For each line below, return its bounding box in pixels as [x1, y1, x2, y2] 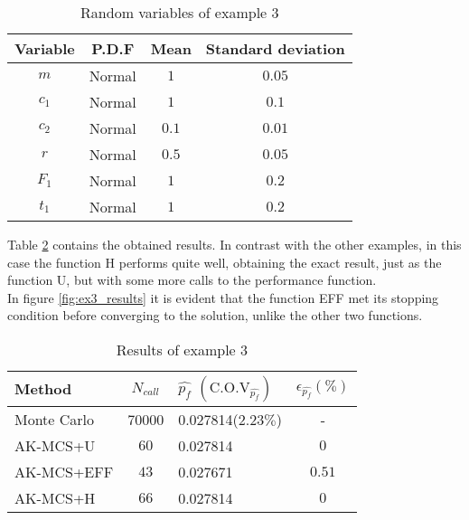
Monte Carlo [14, 408, 95, 430]
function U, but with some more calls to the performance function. [7, 270, 377, 289]
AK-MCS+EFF [14, 460, 114, 482]
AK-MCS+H [14, 487, 96, 508]
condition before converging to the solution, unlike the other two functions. [7, 306, 423, 325]
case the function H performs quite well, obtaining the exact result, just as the [7, 252, 442, 271]
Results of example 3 [116, 338, 249, 360]
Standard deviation [205, 38, 345, 59]
